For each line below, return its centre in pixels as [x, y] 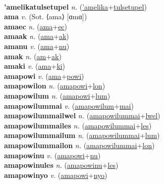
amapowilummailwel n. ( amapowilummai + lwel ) [82, 116]
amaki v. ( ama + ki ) [35, 66]
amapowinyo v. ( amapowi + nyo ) [56, 175]
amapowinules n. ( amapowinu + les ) [61, 165]
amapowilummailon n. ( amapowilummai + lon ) [79, 145]
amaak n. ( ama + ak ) [37, 36]
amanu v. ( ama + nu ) [37, 46]
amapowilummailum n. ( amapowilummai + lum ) [82, 135]
